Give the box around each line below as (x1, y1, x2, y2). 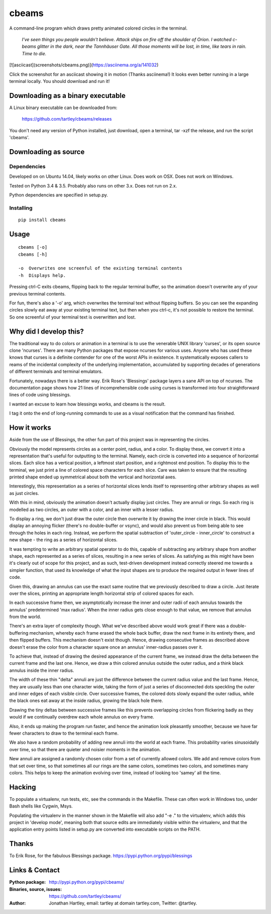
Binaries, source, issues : (9, 886, 62, 892)
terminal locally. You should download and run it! (9, 78, 110, 84)
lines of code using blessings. (9, 392, 71, 398)
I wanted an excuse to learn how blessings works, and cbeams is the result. (9, 401, 166, 407)
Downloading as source (9, 147, 85, 156)
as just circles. (9, 490, 40, 496)
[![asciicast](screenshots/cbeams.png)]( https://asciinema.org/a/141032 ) (9, 62, 159, 68)
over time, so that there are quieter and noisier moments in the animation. (9, 746, 161, 752)
